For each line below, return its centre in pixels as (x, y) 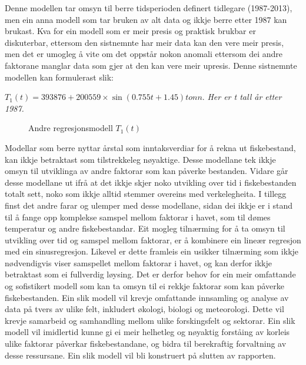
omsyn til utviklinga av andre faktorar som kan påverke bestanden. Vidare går (147, 171)
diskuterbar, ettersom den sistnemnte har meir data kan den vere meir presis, (144, 42)
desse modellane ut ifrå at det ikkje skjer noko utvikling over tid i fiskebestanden (151, 182)
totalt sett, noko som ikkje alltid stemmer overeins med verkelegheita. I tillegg (146, 194)
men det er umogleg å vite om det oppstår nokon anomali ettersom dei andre (144, 54)
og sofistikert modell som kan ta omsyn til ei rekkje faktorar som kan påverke (144, 286)
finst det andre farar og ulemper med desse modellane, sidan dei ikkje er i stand (149, 205)
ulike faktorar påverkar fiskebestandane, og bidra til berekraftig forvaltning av (146, 344)
